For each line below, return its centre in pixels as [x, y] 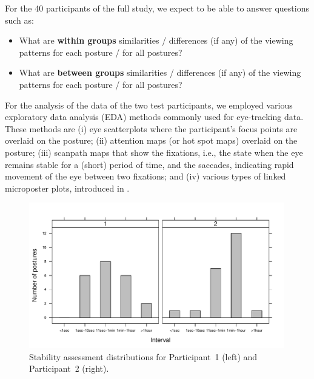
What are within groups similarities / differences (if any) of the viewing [156, 40]
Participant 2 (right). [69, 368]
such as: [19, 20]
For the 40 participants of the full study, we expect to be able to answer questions [157, 8]
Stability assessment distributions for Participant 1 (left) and [143, 356]
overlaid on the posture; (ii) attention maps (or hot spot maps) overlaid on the [151, 140]
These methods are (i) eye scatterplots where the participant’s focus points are [151, 128]
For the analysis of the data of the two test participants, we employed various [149, 105]
